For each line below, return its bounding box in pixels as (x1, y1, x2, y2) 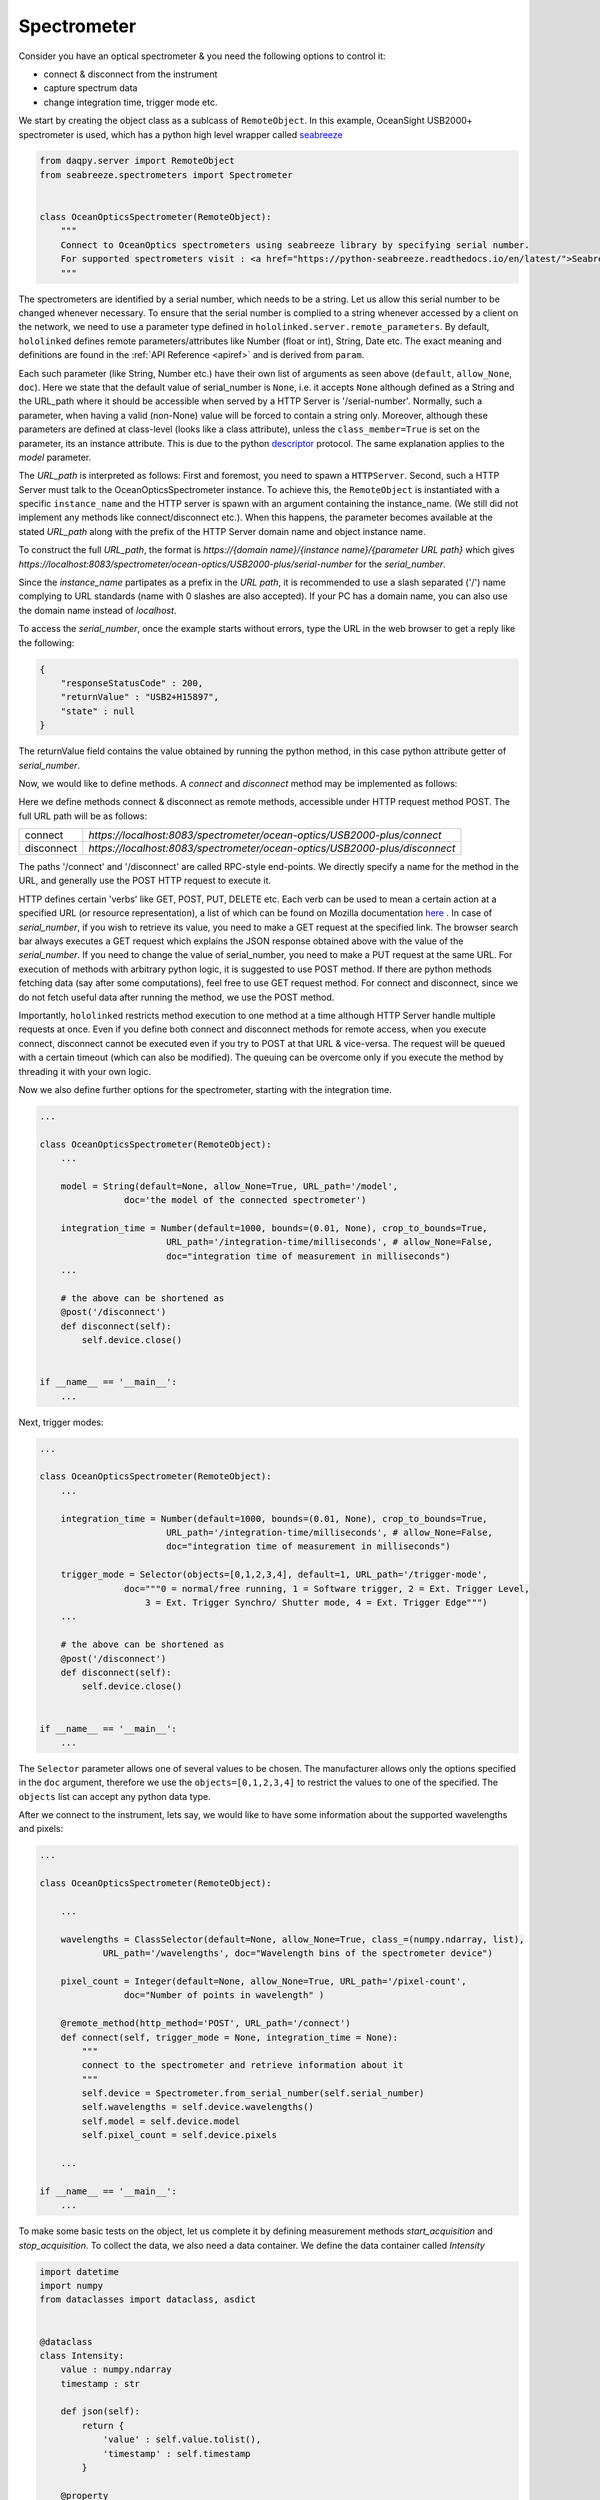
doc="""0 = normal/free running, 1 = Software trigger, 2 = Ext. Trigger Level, (123, 1583, 530, 1594)
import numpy (39, 2280, 104, 2291)
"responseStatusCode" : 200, (60, 677, 204, 689)
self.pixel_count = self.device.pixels (81, 2130, 277, 2141)
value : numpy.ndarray (60, 2364, 172, 2375)
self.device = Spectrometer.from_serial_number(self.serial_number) (81, 2088, 425, 2099)
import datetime (39, 2266, 120, 2277)
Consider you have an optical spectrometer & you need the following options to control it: (18, 50, 386, 62)
